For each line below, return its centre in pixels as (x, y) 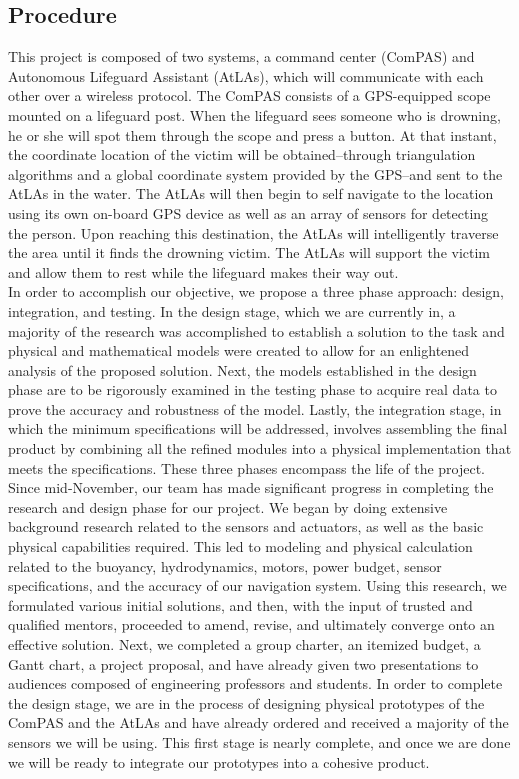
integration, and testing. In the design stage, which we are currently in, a (232, 310)
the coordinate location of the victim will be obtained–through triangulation (242, 154)
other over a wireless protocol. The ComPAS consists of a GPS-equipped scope (249, 95)
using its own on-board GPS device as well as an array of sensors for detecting (248, 212)
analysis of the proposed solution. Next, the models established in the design (242, 369)
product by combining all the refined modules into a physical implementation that (260, 448)
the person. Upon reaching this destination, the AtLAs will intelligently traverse (253, 232)
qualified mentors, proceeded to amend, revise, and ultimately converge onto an (251, 624)
